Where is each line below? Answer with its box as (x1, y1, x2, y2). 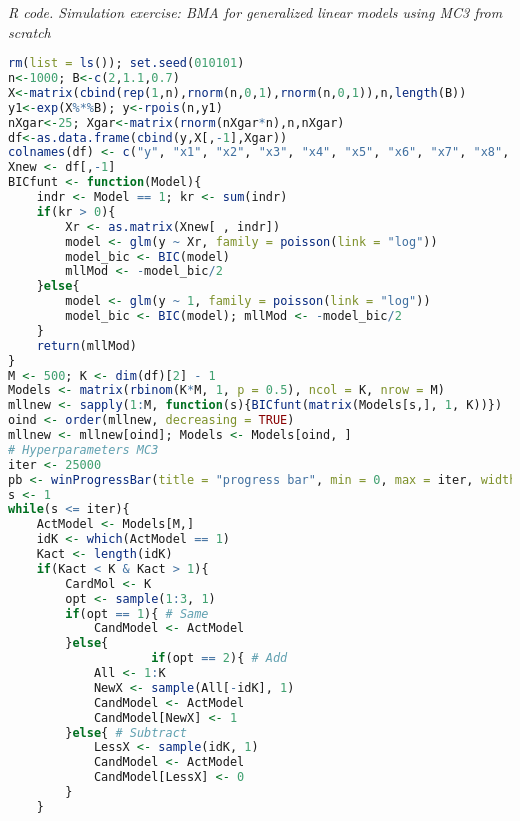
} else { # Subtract (65, 725, 187, 740)
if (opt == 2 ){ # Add (151, 651, 288, 666)
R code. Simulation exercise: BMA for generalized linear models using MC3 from (8, 2, 503, 22)
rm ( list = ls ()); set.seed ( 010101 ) (8, 56, 245, 71)
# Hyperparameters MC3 (8, 442, 159, 457)
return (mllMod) (36, 338, 137, 353)
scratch (8, 21, 51, 42)
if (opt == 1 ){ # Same (65, 606, 209, 621)
